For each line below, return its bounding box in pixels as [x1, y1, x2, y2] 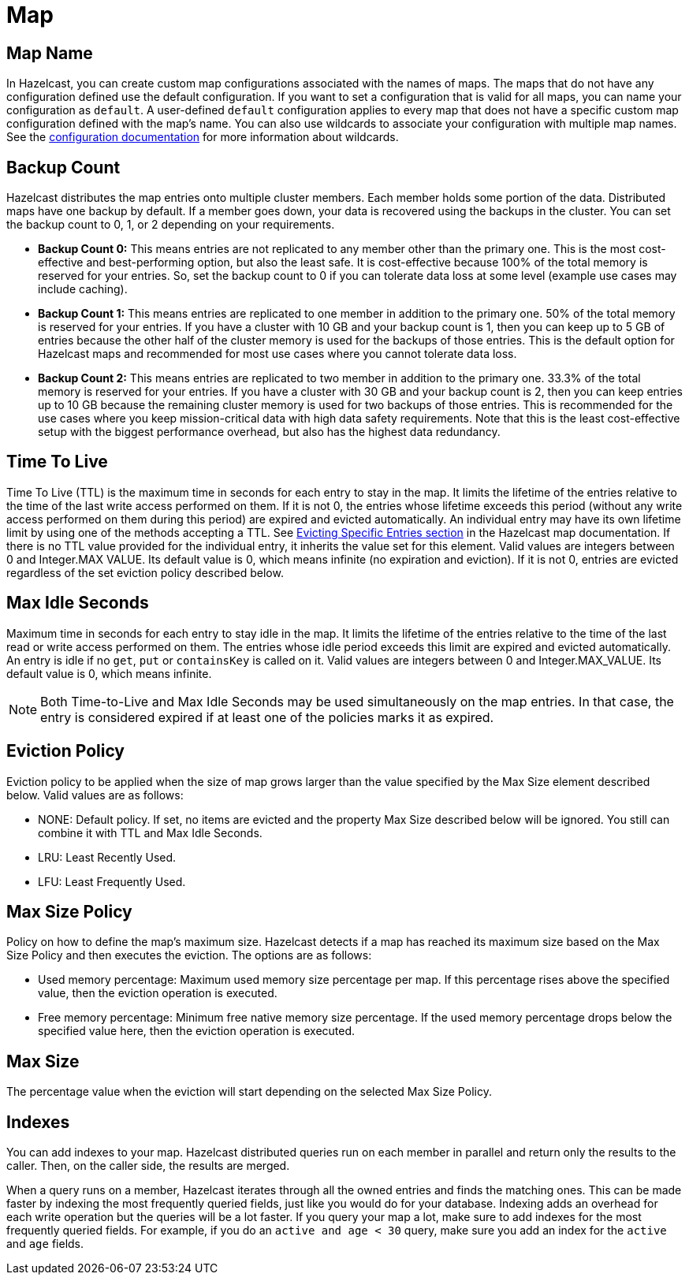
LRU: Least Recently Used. [38, 850, 177, 864]
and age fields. [6, 1237, 84, 1251]
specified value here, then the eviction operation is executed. [38, 1024, 356, 1038]
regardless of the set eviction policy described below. [6, 565, 284, 579]
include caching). [38, 282, 128, 296]
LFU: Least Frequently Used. [38, 874, 186, 888]
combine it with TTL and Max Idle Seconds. [38, 825, 263, 840]
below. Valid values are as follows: [6, 788, 184, 802]
